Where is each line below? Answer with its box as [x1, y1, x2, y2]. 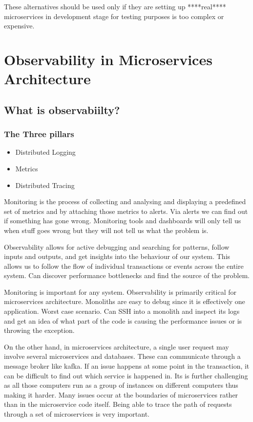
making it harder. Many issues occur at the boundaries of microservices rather [4, 389, 238, 399]
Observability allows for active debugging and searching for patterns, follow [4, 241, 230, 252]
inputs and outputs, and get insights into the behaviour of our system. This [4, 251, 231, 261]
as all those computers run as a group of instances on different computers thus [4, 380, 238, 390]
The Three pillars [4, 128, 74, 140]
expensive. [4, 21, 35, 31]
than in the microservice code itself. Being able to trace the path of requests [4, 399, 232, 409]
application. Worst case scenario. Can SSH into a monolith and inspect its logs [4, 306, 240, 316]
